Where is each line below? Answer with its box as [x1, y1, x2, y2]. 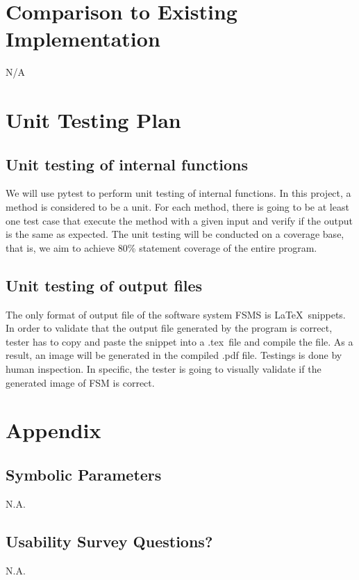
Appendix [6, 416, 101, 444]
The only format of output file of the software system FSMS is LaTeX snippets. [6, 307, 346, 321]
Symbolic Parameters [6, 463, 162, 485]
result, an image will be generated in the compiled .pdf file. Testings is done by [6, 348, 342, 362]
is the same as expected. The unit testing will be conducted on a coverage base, [6, 227, 344, 241]
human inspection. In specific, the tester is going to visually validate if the [6, 362, 322, 376]
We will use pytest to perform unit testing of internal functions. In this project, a [6, 186, 351, 200]
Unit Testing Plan [6, 106, 181, 134]
